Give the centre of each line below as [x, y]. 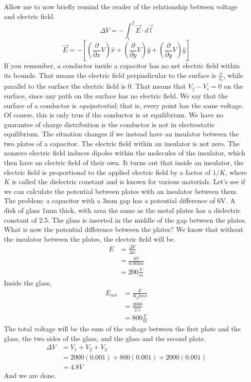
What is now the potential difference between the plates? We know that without [124, 229]
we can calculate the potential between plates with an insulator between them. [121, 191]
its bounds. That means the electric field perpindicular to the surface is [110, 75]
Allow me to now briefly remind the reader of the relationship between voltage [121, 6]
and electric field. [30, 16]
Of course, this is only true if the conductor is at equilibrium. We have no [114, 115]
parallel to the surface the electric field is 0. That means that [95, 86]
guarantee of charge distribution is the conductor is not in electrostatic [109, 124]
